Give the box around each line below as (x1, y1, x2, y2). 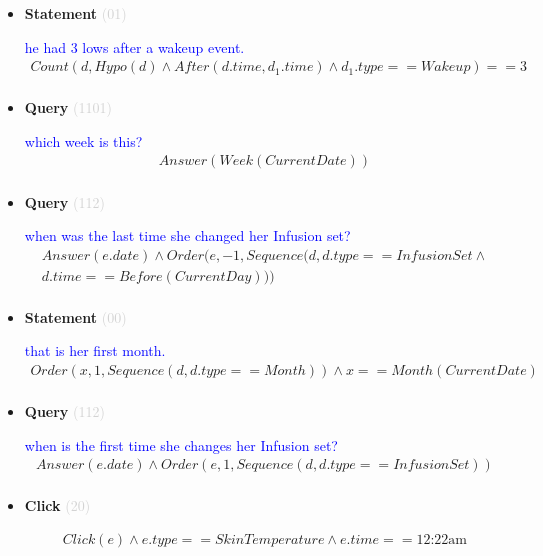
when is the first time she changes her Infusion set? (24, 434, 338, 455)
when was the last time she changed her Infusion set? (24, 225, 351, 246)
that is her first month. (24, 340, 166, 361)
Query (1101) (24, 97, 112, 118)
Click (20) (24, 495, 91, 516)
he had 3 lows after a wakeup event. (24, 36, 245, 57)
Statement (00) (24, 306, 127, 327)
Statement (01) (24, 3, 127, 23)
